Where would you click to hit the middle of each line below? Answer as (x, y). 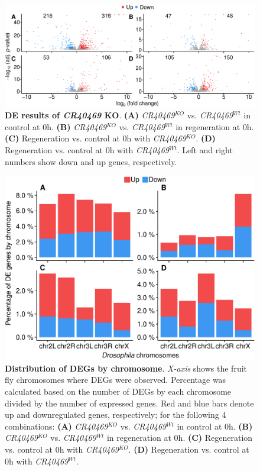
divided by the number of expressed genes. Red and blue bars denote (129, 403)
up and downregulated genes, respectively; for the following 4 (116, 414)
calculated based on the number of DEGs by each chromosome (118, 391)
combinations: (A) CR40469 (56, 426)
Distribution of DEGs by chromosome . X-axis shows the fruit (126, 368)
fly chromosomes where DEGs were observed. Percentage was (116, 380)
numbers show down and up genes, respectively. (91, 161)
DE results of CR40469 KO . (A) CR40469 (90, 115)
